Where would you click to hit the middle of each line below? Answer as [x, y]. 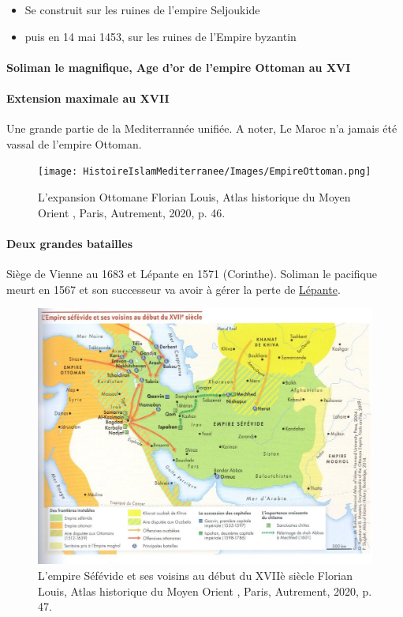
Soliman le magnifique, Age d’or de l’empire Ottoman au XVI [179, 67]
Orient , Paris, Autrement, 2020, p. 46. [132, 212]
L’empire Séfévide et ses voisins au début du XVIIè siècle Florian [196, 575]
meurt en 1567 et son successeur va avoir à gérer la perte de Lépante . [174, 289]
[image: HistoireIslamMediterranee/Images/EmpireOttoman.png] [205, 172]
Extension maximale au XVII [88, 98]
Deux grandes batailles [70, 243]
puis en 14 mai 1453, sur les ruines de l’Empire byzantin [160, 36]
